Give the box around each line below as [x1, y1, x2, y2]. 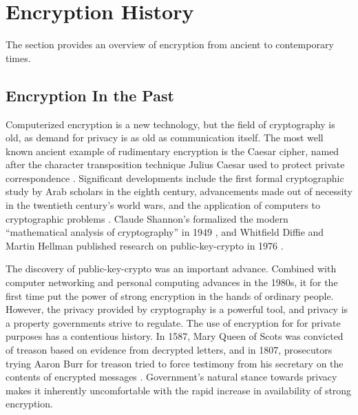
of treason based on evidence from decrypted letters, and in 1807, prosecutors [6, 343, 333, 357]
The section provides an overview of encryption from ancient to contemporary [6, 37, 334, 52]
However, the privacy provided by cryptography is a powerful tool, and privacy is [6, 302, 348, 316]
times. [6, 50, 31, 65]
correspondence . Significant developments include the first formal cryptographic [6, 170, 344, 185]
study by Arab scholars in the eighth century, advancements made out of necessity [6, 184, 352, 199]
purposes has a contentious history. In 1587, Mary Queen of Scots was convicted [6, 329, 344, 343]
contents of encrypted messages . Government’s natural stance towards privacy [6, 370, 337, 384]
